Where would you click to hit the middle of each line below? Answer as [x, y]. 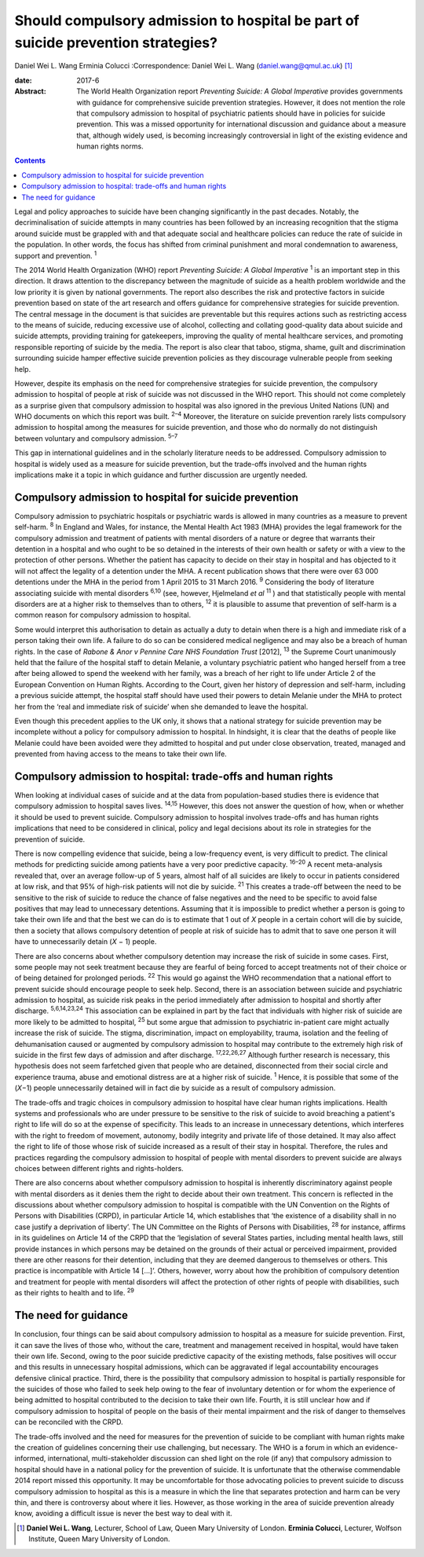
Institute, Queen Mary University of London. [99, 1539]
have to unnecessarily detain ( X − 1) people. [86, 942]
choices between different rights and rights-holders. [99, 1168]
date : [23, 80]
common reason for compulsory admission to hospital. [103, 615]
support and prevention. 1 [56, 255]
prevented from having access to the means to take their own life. [121, 754]
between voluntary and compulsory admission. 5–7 [96, 438]
